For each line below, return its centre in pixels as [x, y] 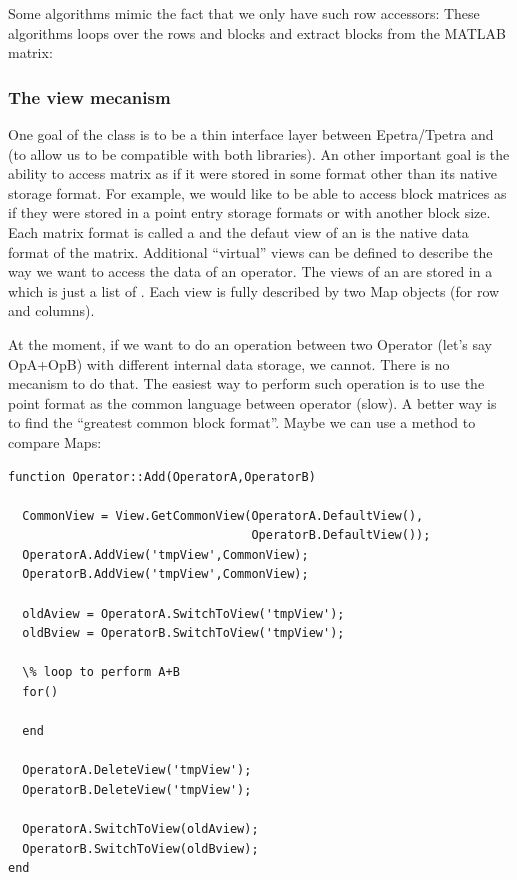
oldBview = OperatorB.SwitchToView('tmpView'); [183, 633]
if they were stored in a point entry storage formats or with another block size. [249, 212]
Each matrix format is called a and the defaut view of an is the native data [238, 231]
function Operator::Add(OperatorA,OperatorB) [162, 476]
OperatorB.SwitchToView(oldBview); [140, 848]
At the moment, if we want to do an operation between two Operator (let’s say [250, 343]
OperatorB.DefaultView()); [341, 535]
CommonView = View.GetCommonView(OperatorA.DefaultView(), [223, 515]
